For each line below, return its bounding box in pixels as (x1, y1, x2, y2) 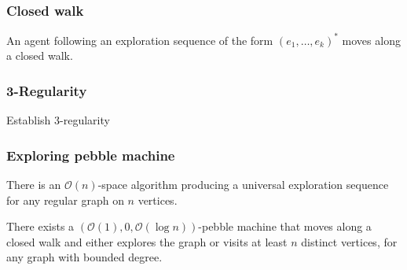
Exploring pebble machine (6, 145, 175, 165)
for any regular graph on (6, 191, 124, 208)
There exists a (6, 218, 75, 235)
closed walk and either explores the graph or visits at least (6, 233, 288, 250)
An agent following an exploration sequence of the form (6, 31, 273, 48)
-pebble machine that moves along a (198, 218, 372, 235)
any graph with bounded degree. (6, 249, 163, 265)
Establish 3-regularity (6, 112, 110, 128)
